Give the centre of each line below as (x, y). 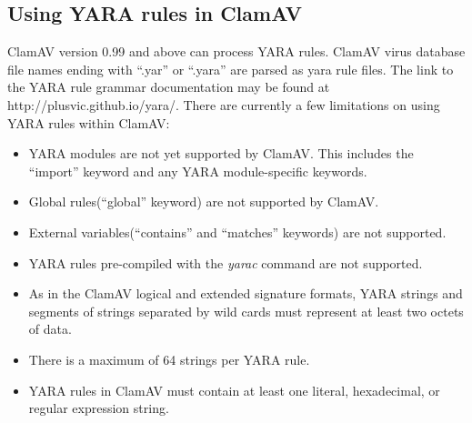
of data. (50, 329)
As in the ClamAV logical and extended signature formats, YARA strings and (246, 293)
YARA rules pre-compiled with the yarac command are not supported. (226, 262)
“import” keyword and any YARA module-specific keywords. (198, 171)
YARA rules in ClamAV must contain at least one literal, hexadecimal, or (234, 390)
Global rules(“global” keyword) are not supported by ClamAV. (204, 201)
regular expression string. (99, 408)
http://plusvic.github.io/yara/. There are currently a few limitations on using (224, 104)
